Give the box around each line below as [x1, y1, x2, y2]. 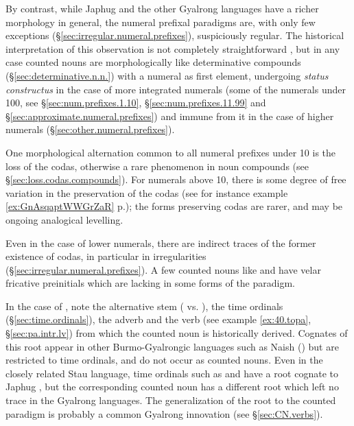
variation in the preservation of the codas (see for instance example [5, 185, 288, 200]
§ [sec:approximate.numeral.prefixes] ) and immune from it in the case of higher [5, 108, 334, 123]
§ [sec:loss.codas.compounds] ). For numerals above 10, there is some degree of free [5, 172, 346, 187]
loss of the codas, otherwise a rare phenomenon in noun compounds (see [5, 158, 309, 173]
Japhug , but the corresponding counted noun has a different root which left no [5, 379, 339, 394]
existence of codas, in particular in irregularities [5, 249, 206, 263]
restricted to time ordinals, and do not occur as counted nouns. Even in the [5, 353, 323, 367]
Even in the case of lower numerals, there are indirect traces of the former [5, 235, 316, 250]
